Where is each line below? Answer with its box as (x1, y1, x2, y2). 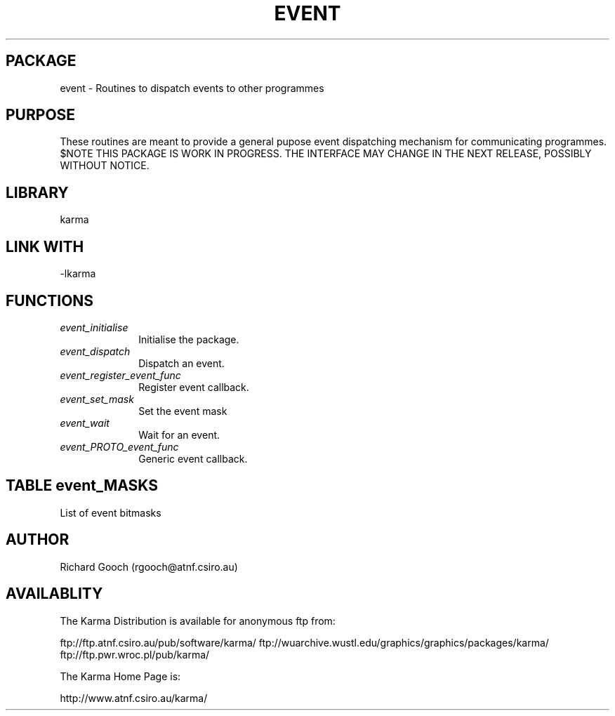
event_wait (60, 416, 110, 429)
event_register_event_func (60, 369, 181, 381)
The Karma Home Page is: (60, 670, 181, 682)
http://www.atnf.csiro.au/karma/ (60, 691, 208, 704)
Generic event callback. (138, 452, 248, 465)
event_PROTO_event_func (60, 440, 179, 453)
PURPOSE (6, 106, 76, 124)
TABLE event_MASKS (6, 477, 158, 495)
